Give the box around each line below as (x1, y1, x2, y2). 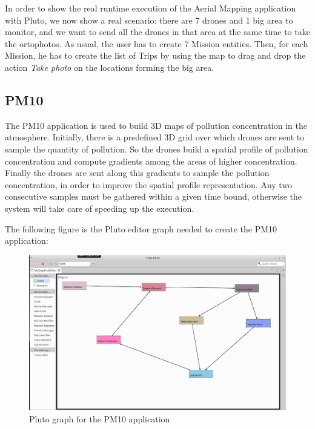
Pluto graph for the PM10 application (29, 412, 170, 425)
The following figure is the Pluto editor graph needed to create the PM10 (5, 222, 277, 235)
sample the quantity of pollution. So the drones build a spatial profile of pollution (5, 142, 308, 155)
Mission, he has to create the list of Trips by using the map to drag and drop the (5, 49, 306, 62)
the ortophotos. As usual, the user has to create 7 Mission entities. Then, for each (5, 37, 308, 50)
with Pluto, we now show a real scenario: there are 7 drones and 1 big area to (5, 13, 293, 26)
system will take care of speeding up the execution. (5, 201, 194, 214)
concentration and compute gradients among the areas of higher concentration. (5, 154, 297, 167)
